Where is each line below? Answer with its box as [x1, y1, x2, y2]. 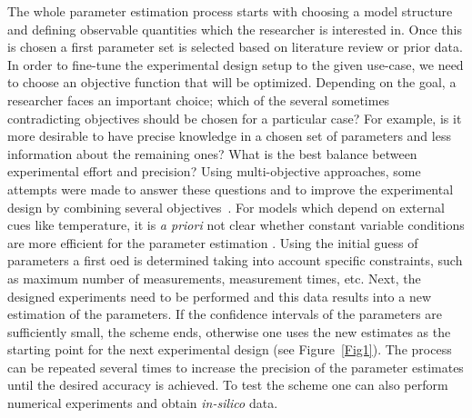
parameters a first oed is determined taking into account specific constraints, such [7, 251, 463, 270]
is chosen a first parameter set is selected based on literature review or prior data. [7, 37, 463, 56]
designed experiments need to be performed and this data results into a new [7, 286, 432, 305]
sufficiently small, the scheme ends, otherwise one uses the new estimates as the [7, 322, 451, 341]
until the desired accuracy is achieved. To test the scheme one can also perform [7, 375, 448, 394]
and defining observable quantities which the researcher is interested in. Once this [7, 19, 462, 38]
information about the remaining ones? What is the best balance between [7, 144, 417, 163]
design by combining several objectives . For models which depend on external [7, 197, 445, 216]
